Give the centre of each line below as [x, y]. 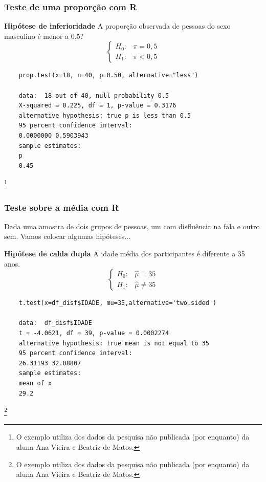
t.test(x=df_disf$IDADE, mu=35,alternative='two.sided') [118, 303]
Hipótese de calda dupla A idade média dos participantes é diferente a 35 [125, 253]
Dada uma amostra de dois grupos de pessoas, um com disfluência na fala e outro [132, 226]
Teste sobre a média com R [62, 207]
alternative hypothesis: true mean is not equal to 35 [114, 343]
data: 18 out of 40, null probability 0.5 [94, 95]
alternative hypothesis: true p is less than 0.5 [105, 115]
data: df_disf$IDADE [55, 323]
